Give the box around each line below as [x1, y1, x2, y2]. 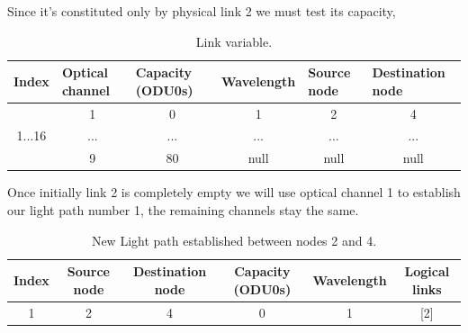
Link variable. [195, 31, 273, 50]
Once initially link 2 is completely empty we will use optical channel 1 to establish [7, 183, 461, 202]
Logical [404, 262, 450, 281]
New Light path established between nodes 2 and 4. [91, 230, 377, 249]
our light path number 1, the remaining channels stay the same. [7, 201, 359, 219]
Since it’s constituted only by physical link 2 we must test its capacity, [7, 2, 396, 20]
